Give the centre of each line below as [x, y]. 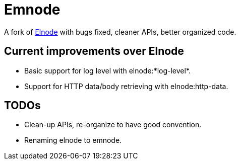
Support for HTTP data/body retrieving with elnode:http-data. [126, 86]
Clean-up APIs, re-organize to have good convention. [113, 125]
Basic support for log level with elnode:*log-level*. [108, 70]
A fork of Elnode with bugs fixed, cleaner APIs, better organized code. [120, 32]
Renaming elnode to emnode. [73, 140]
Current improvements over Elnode [94, 51]
